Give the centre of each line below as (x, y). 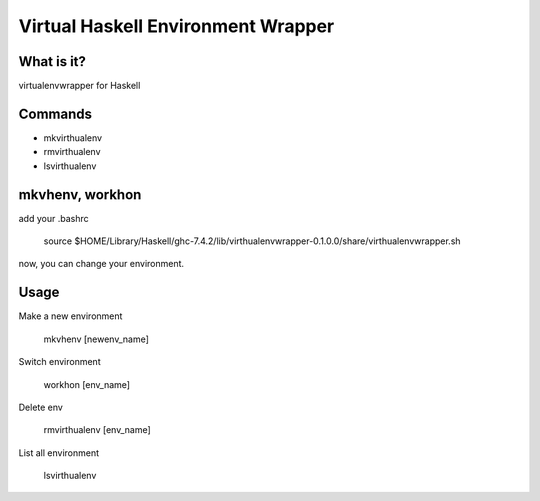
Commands (55, 113)
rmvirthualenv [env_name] (97, 430)
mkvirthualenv (73, 137)
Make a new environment (70, 316)
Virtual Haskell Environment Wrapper (176, 26)
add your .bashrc (53, 218)
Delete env (41, 407)
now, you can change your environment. (101, 264)
